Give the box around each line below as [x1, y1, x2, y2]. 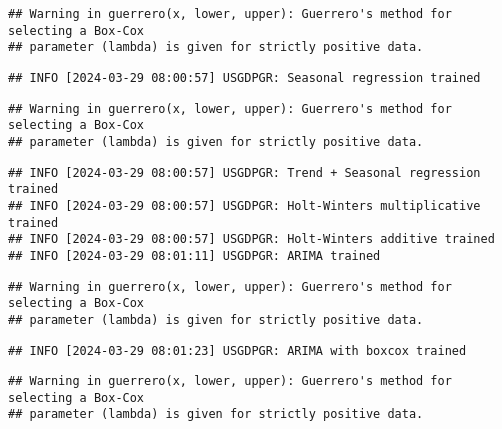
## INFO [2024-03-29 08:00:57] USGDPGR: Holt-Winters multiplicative [8, 198, 481, 213]
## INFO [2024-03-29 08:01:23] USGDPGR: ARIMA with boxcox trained [8, 343, 467, 358]
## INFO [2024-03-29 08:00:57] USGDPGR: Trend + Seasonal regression [8, 165, 481, 180]
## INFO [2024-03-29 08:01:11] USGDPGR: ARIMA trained [8, 248, 381, 263]
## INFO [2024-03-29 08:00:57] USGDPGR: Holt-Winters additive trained [8, 232, 495, 247]
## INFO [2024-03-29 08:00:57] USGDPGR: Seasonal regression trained [8, 70, 481, 85]
